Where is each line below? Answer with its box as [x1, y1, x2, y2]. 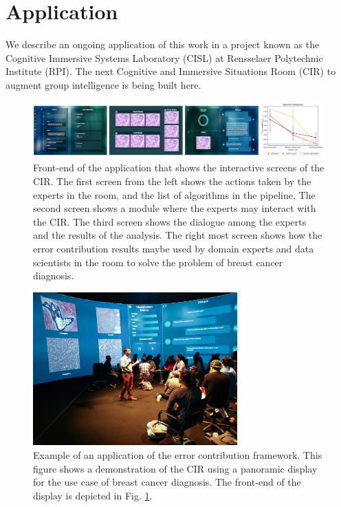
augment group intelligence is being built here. [5, 77, 201, 91]
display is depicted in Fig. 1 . [33, 488, 153, 502]
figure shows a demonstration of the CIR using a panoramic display [33, 461, 318, 475]
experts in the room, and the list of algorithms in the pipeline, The [33, 187, 316, 202]
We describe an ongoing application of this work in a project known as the [5, 37, 320, 52]
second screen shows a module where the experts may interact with [33, 201, 316, 215]
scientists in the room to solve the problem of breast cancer [33, 255, 283, 269]
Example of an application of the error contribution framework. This [33, 448, 322, 462]
